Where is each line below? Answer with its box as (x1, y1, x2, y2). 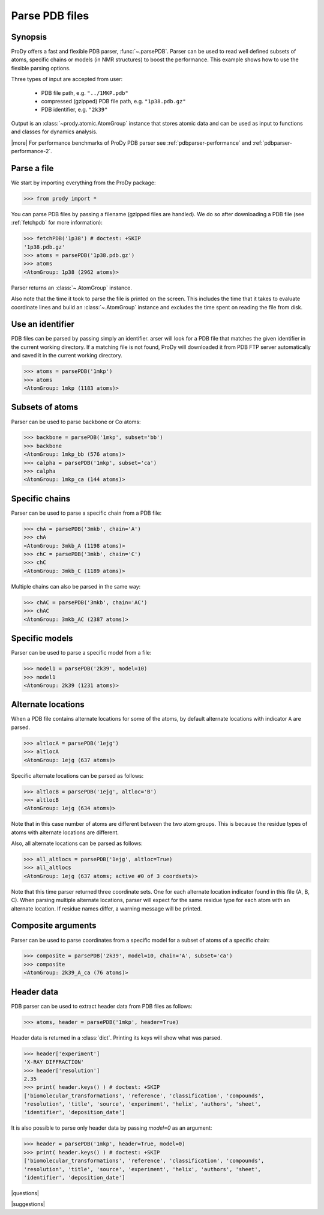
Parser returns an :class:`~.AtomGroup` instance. (11, 284, 132, 291)
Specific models (11, 634, 73, 644)
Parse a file (11, 163, 54, 174)
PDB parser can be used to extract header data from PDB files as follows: (11, 1002, 193, 1010)
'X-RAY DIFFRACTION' (23, 1059, 84, 1065)
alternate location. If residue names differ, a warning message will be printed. (11, 904, 202, 912)
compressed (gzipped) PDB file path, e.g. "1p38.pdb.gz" (41, 98, 186, 105)
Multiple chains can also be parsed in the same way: (11, 583, 141, 590)
